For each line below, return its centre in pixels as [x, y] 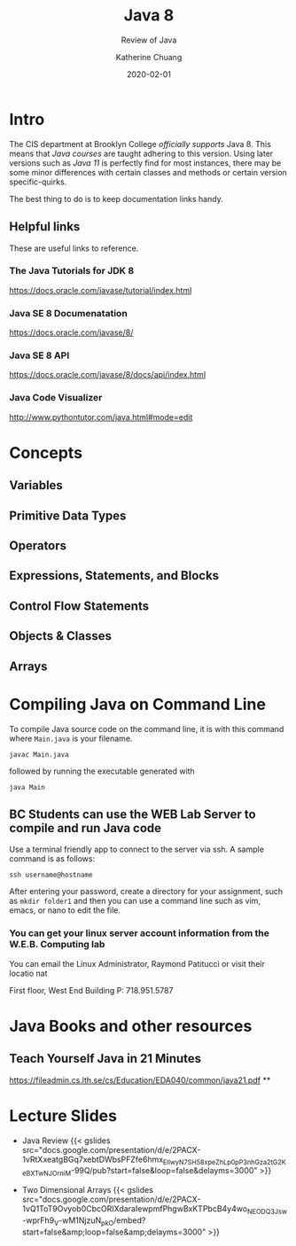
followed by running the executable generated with [102, 771]
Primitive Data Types [68, 515]
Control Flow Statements [79, 606]
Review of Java [149, 40]
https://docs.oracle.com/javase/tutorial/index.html [101, 290]
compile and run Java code [86, 828]
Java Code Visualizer [56, 398]
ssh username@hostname [51, 875]
